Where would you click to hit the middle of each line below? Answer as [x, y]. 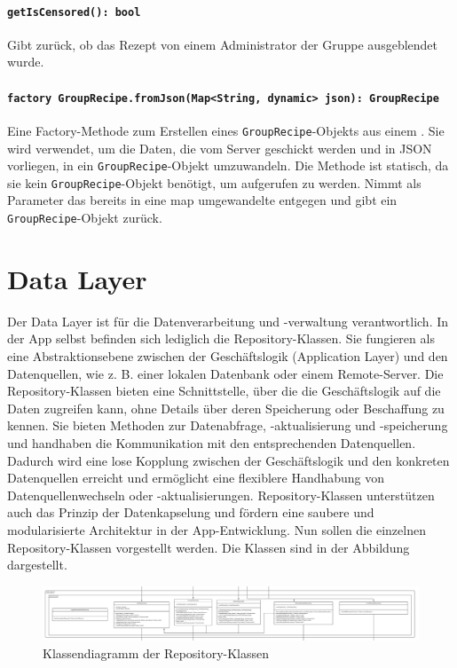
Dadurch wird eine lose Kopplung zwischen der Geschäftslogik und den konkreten [228, 460]
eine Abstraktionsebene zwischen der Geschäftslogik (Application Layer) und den [228, 356]
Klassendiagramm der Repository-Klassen [156, 653]
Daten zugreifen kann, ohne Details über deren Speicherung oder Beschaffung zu [226, 408]
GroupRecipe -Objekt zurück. [85, 218]
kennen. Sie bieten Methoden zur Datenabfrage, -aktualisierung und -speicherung [228, 425]
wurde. [26, 62]
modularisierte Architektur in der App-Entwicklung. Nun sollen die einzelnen [217, 529]
